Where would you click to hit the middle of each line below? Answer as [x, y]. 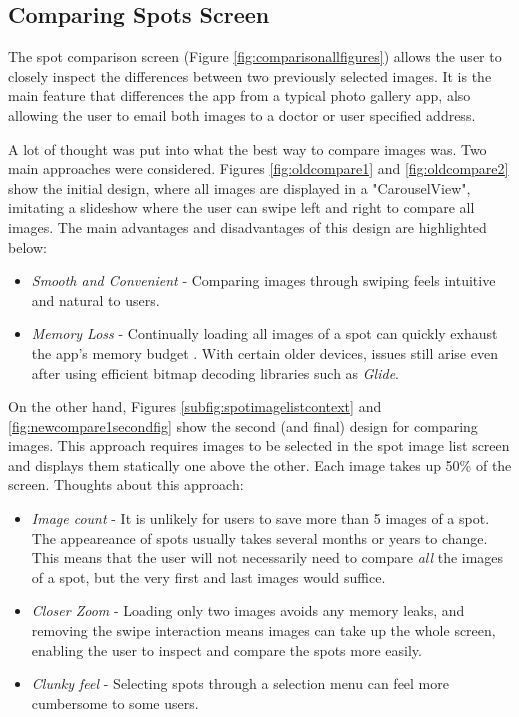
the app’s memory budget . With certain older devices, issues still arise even [264, 352]
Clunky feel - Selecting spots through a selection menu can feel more [240, 683]
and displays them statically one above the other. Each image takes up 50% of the [260, 464]
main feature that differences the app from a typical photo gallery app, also [239, 95]
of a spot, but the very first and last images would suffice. [208, 576]
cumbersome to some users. [115, 702]
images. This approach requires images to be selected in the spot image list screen [259, 445]
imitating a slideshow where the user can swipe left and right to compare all [241, 207]
